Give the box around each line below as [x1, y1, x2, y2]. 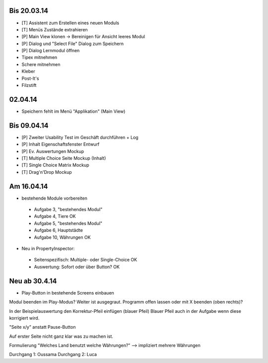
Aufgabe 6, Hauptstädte [34, 227, 83, 233]
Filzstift [21, 82, 37, 88]
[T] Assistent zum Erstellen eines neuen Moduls [21, 20, 119, 26]
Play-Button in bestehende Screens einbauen [21, 290, 114, 295]
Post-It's [21, 75, 39, 81]
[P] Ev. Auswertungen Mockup [21, 148, 84, 154]
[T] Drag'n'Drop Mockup [21, 169, 72, 175]
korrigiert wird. [9, 315, 40, 321]
